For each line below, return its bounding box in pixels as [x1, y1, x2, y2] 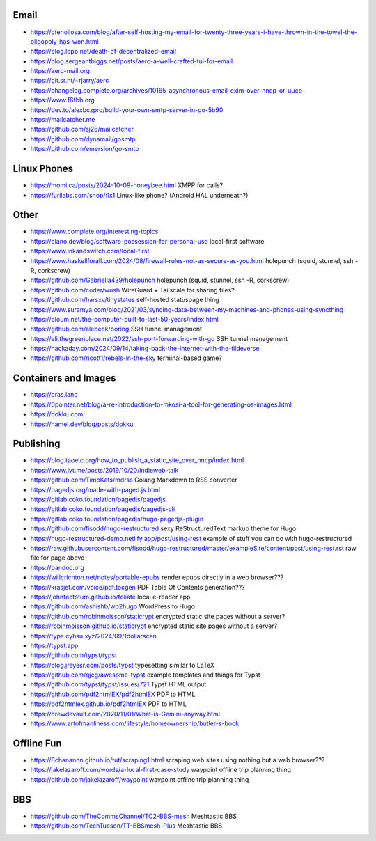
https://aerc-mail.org [30, 67, 90, 75]
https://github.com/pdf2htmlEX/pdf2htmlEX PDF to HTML [30, 690, 196, 698]
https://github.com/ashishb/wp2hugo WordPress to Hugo [30, 602, 195, 611]
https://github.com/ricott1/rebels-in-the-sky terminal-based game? [30, 354, 223, 362]
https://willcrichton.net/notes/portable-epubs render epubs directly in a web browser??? [30, 573, 284, 581]
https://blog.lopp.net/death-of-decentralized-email [30, 47, 177, 56]
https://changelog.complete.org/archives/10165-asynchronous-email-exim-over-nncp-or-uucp [30, 86, 303, 94]
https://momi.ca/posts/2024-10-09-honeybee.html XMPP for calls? [30, 181, 224, 189]
